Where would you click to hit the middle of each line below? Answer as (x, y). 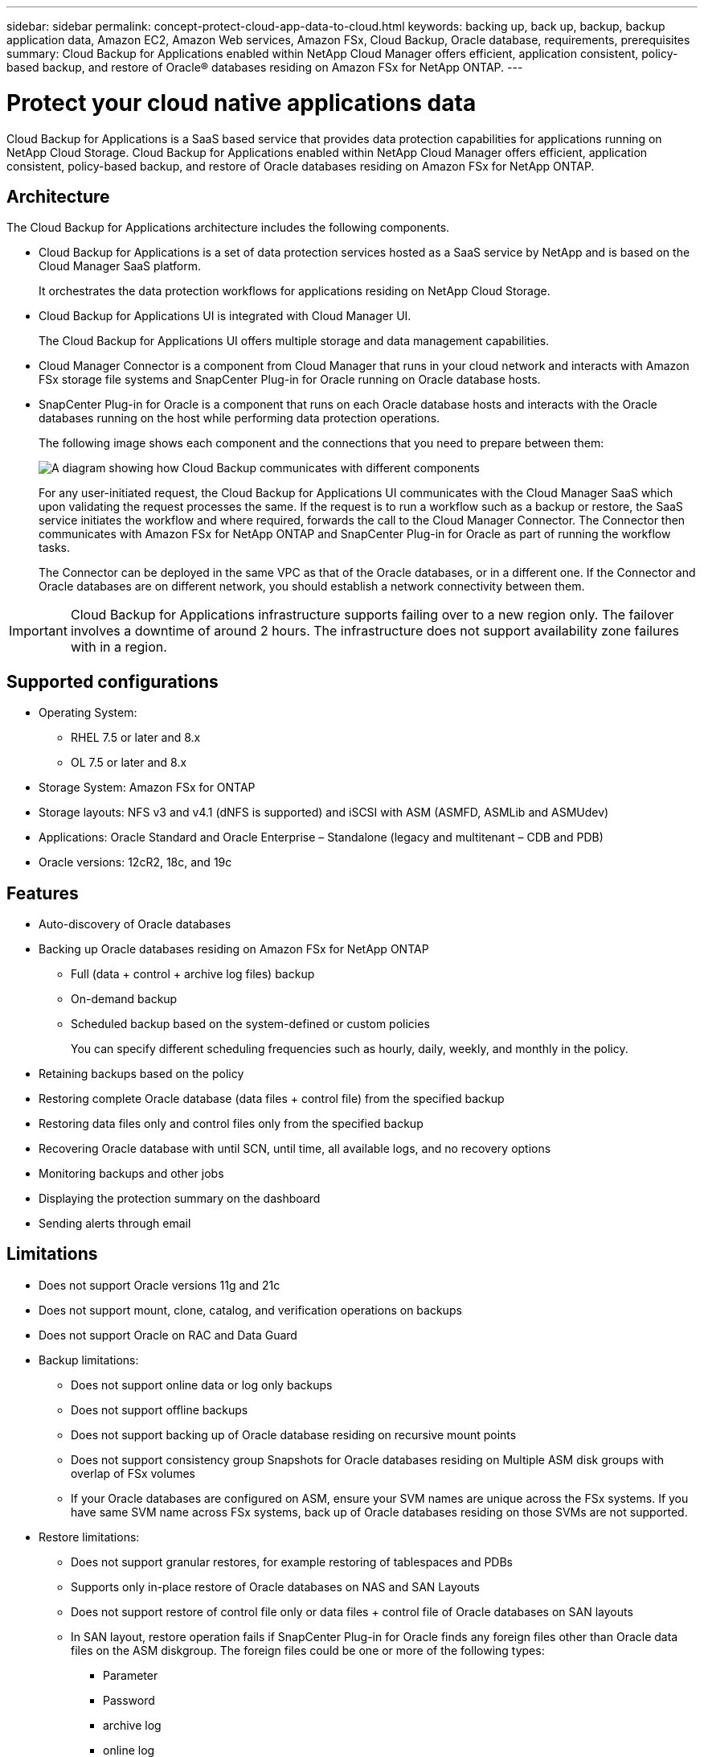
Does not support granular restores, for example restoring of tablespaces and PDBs (292, 1562)
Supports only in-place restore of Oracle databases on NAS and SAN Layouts (275, 1586)
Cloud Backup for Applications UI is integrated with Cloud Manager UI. (225, 316)
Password (129, 1700)
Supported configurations (113, 681)
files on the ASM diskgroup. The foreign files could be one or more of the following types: (308, 1650)
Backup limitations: (89, 1360)
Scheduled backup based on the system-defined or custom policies (250, 1024)
